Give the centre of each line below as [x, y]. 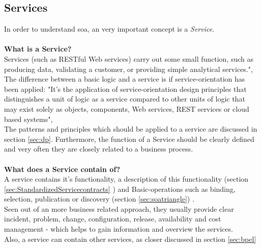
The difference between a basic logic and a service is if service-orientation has [125, 79]
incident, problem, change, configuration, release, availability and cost [113, 219]
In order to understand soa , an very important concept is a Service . [109, 29]
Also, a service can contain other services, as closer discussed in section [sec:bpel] [130, 239]
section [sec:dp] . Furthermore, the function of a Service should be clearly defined [129, 139]
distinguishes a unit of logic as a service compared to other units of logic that [125, 99]
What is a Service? [38, 49]
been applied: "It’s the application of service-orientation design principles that [125, 89]
